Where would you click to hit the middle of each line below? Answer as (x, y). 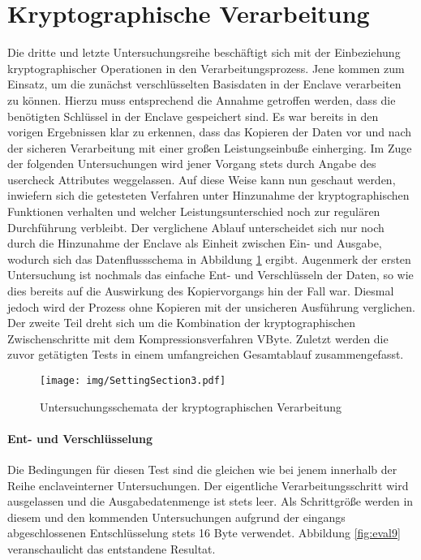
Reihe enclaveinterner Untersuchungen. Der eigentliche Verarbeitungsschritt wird (208, 485)
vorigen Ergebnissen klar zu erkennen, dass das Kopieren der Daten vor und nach (210, 132)
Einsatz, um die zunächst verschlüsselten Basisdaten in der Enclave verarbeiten (204, 84)
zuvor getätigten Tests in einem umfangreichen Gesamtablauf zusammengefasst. (206, 354)
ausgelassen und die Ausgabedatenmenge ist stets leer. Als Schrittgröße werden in (210, 501)
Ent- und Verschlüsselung (80, 438)
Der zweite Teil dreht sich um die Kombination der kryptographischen (182, 323)
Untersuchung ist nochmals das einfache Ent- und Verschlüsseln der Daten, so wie (210, 275)
